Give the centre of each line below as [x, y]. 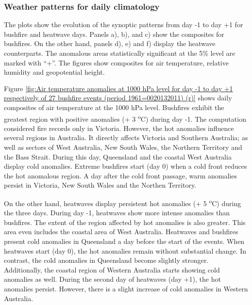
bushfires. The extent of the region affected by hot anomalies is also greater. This [125, 222]
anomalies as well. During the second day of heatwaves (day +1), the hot [112, 279]
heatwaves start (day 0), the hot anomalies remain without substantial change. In [125, 250]
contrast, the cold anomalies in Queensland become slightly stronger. [106, 260]
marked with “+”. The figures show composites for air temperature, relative [116, 62]
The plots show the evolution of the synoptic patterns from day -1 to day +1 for [124, 24]
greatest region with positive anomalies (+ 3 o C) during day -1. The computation [125, 118]
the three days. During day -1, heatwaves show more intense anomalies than [117, 213]
